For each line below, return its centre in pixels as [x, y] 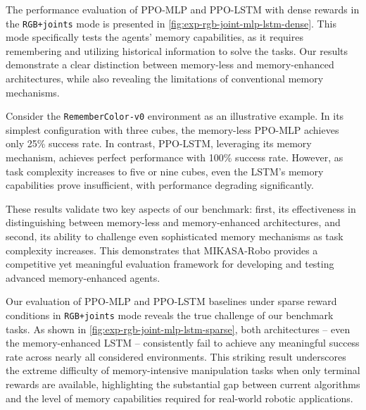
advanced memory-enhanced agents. [83, 277]
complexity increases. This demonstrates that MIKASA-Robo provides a [162, 250]
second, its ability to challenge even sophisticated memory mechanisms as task [175, 236]
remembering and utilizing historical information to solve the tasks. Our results [177, 50]
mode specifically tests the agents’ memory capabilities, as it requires [154, 37]
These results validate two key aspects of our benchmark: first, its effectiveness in [181, 208]
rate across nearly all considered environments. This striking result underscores [176, 356]
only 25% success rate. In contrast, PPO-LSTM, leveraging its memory [159, 143]
